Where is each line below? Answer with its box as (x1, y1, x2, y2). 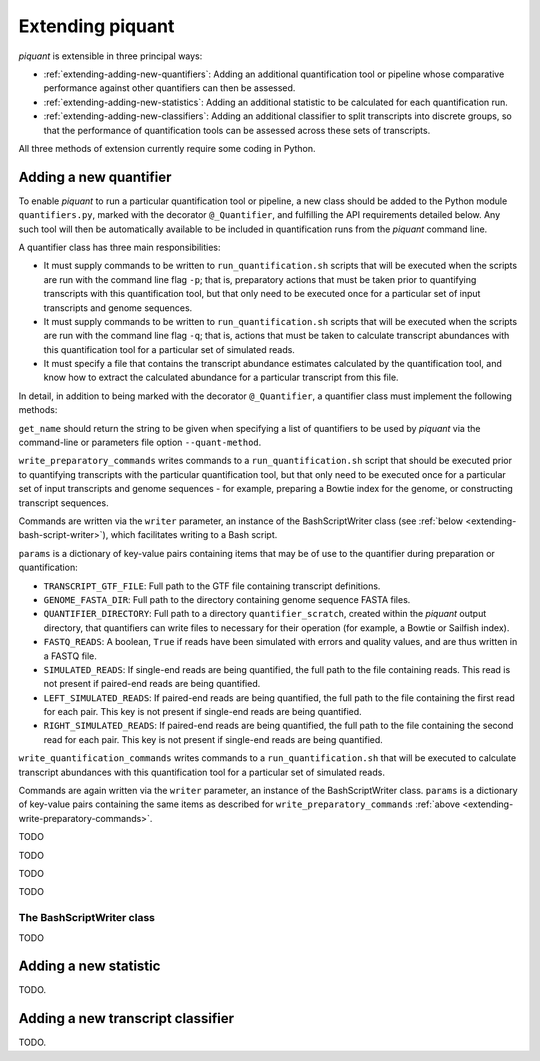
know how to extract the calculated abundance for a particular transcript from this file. (43, 371, 399, 384)
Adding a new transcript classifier (18, 1010, 235, 1027)
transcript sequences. (18, 496, 109, 509)
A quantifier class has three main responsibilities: (18, 241, 221, 253)
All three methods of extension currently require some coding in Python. (18, 142, 316, 154)
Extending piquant (18, 15, 175, 37)
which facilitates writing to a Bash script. (110, 529, 278, 541)
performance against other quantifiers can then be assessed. (43, 82, 296, 94)
